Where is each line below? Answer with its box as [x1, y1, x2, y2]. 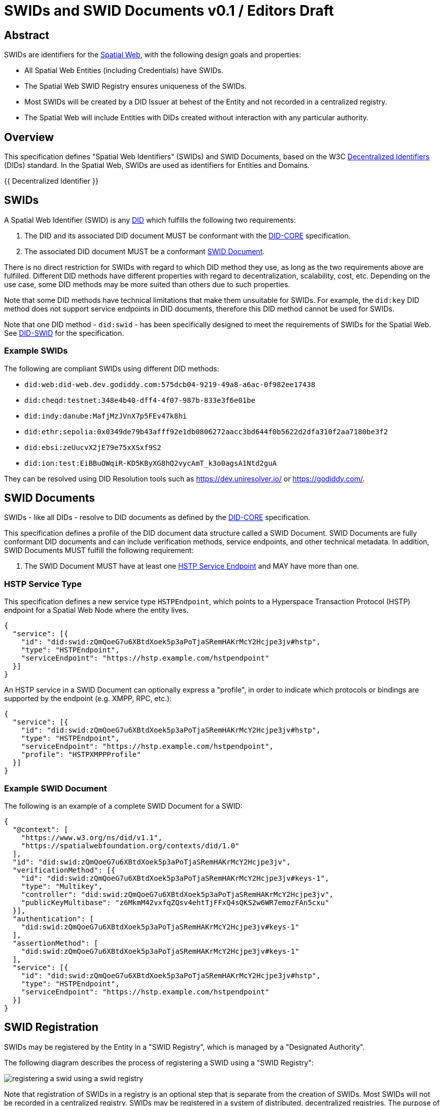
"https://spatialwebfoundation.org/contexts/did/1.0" [21, 841, 240, 850]
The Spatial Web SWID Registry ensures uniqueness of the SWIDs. [24, 82, 247, 91]
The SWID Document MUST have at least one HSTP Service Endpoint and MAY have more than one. [24, 562, 359, 571]
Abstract [4, 28, 49, 42]
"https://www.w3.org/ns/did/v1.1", [21, 833, 162, 842]
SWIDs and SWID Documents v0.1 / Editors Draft [4, 2, 334, 19]
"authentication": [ [12, 914, 94, 923]
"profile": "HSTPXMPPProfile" [21, 750, 141, 759]
